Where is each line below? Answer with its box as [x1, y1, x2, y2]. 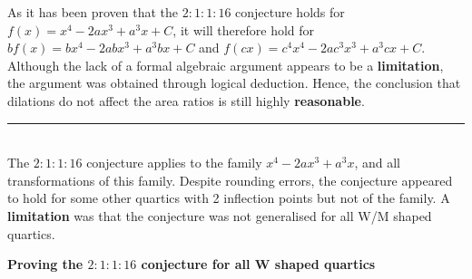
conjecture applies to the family [86, 153, 262, 172]
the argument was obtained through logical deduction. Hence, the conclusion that [7, 73, 461, 92]
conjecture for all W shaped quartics [141, 255, 376, 274]
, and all [354, 153, 400, 172]
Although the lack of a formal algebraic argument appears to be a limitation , [7, 55, 444, 74]
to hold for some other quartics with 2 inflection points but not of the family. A [7, 188, 450, 207]
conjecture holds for [235, 3, 345, 21]
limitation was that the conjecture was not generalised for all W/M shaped [7, 206, 432, 225]
